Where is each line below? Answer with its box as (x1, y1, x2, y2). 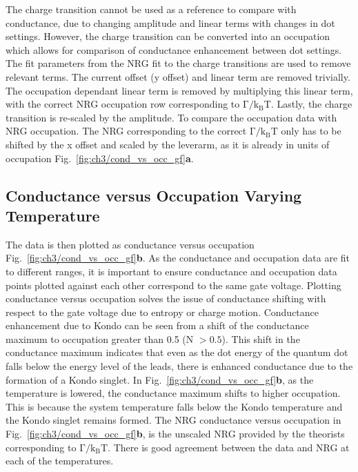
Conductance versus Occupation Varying (6, 184, 302, 206)
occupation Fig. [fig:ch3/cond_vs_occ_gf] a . (6, 150, 194, 165)
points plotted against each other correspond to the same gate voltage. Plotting (6, 277, 341, 292)
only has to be (281, 124, 341, 138)
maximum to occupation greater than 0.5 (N (6, 331, 194, 346)
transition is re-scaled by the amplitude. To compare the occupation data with (6, 110, 337, 124)
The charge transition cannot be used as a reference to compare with (6, 2, 297, 16)
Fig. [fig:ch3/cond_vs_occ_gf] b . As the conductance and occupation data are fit (6, 250, 350, 265)
